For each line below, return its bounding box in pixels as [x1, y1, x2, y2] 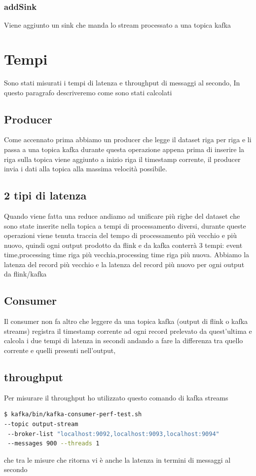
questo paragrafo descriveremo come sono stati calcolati [4, 87, 172, 97]
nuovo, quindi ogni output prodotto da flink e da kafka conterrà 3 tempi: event [4, 239, 243, 250]
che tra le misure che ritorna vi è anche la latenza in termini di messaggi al [4, 454, 231, 465]
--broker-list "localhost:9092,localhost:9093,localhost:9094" [7, 430, 219, 437]
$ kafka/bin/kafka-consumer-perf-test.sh [4, 411, 142, 418]
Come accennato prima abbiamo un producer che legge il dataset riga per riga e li [4, 134, 252, 145]
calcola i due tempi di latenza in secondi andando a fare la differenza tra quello [4, 335, 243, 346]
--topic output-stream [4, 421, 78, 428]
